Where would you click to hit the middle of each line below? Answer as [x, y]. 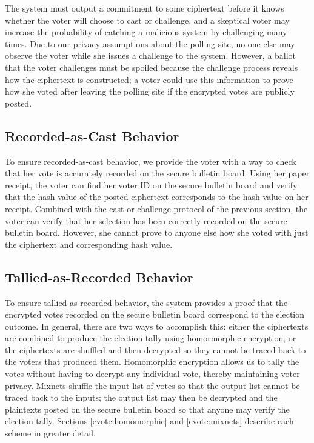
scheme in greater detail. [50, 433]
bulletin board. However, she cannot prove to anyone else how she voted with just [157, 232]
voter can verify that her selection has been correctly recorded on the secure [146, 220]
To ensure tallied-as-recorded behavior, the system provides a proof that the [146, 302]
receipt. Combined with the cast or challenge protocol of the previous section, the [156, 208]
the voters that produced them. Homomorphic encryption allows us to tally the [152, 361]
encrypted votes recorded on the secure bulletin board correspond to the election [155, 314]
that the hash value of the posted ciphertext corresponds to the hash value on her [157, 197]
